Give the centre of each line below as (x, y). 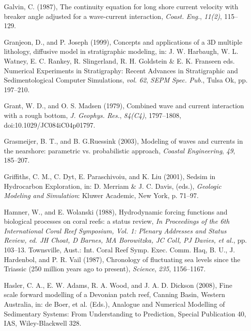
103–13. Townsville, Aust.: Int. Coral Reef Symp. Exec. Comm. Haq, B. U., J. (119, 250)
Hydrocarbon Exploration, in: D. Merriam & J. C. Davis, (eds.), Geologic (113, 186)
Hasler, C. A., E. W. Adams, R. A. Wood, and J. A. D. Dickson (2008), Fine (118, 285)
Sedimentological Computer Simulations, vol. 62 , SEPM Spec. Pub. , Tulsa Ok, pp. (126, 80)
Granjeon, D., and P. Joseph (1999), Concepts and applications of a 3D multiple (123, 41)
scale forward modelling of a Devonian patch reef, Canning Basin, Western (115, 294)
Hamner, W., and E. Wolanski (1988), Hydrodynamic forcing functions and (116, 211)
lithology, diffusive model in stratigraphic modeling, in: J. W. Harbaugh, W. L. (121, 51)
